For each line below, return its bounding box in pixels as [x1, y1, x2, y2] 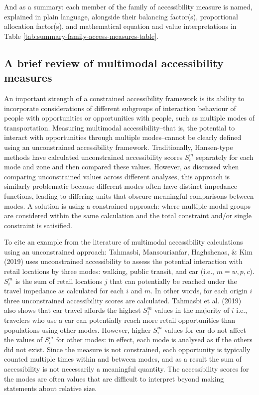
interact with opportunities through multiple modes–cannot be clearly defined [4, 132, 242, 142]
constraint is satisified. [4, 220, 72, 230]
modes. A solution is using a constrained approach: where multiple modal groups [4, 200, 251, 211]
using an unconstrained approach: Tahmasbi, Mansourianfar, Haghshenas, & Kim [4, 246, 253, 257]
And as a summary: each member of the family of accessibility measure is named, [4, 1, 253, 11]
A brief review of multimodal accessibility [4, 55, 224, 70]
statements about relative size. [4, 383, 97, 394]
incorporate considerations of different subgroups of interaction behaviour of [4, 103, 236, 113]
